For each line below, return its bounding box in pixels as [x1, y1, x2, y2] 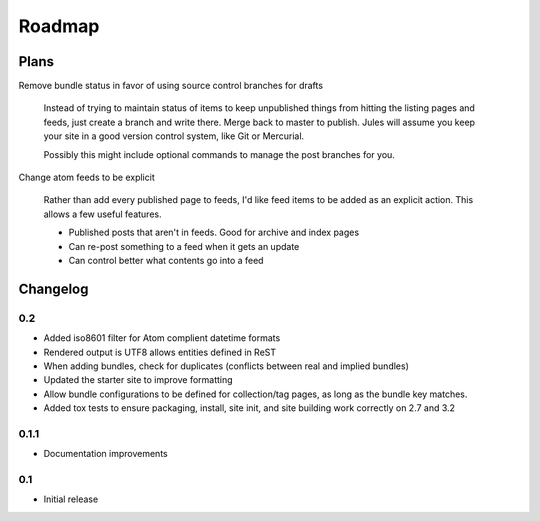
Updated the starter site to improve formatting [43, 374, 234, 386]
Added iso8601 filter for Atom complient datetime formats [43, 332, 281, 344]
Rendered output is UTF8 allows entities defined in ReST [43, 346, 277, 358]
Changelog [18, 280, 89, 297]
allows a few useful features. [43, 208, 162, 220]
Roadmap [18, 15, 100, 37]
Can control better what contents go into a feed [68, 254, 264, 266]
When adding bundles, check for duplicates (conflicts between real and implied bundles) [43, 360, 410, 372]
